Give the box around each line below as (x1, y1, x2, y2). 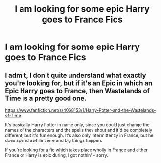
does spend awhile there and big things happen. (5, 138, 103, 143)
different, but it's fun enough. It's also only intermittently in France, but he (5, 132, 154, 138)
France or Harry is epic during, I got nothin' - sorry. (5, 152, 109, 158)
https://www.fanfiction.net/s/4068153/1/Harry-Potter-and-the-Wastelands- (5, 107, 156, 113)
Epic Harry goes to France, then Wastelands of (5, 87, 150, 95)
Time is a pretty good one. (5, 94, 87, 102)
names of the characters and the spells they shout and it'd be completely (5, 127, 153, 133)
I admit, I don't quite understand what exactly (5, 71, 146, 79)
